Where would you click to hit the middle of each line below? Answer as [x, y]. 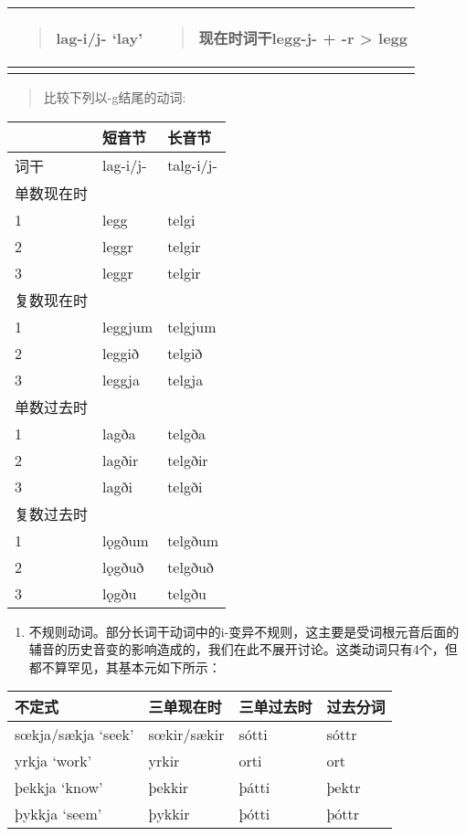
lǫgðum [126, 540]
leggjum [128, 326]
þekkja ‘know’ [59, 788]
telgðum [193, 540]
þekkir [169, 788]
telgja [185, 379]
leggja [121, 379]
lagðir [121, 460]
